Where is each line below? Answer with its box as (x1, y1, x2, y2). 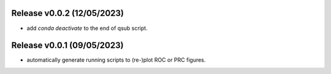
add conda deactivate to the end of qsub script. (26, 24, 148, 32)
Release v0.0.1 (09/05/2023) (11, 40, 124, 51)
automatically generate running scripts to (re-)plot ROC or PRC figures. (26, 56, 206, 64)
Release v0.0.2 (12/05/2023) (11, 8, 124, 18)
